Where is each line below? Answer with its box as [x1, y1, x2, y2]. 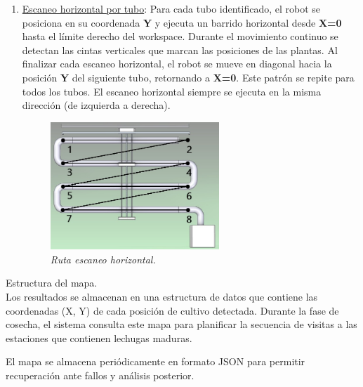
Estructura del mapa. [6, 275, 98, 290]
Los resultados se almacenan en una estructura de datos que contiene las [6, 289, 318, 304]
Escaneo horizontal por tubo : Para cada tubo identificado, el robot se [22, 1, 321, 15]
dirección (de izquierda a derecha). [22, 98, 171, 112]
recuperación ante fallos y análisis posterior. [6, 368, 194, 383]
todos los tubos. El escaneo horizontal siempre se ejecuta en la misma [22, 84, 322, 98]
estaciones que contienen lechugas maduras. [6, 330, 192, 345]
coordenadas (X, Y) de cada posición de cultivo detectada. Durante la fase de [6, 303, 339, 317]
